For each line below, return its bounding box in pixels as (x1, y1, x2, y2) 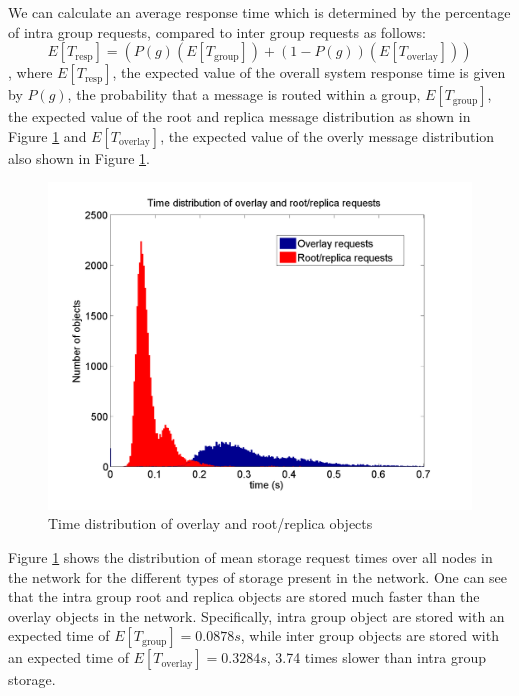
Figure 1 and (8, 125, 87, 146)
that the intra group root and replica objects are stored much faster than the (8, 586, 480, 607)
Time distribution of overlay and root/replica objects (48, 513, 373, 534)
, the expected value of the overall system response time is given (112, 62, 506, 83)
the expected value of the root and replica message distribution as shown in (8, 106, 471, 127)
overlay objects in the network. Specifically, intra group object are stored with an (8, 605, 505, 626)
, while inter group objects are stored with (240, 625, 499, 646)
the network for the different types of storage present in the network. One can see (8, 566, 508, 587)
